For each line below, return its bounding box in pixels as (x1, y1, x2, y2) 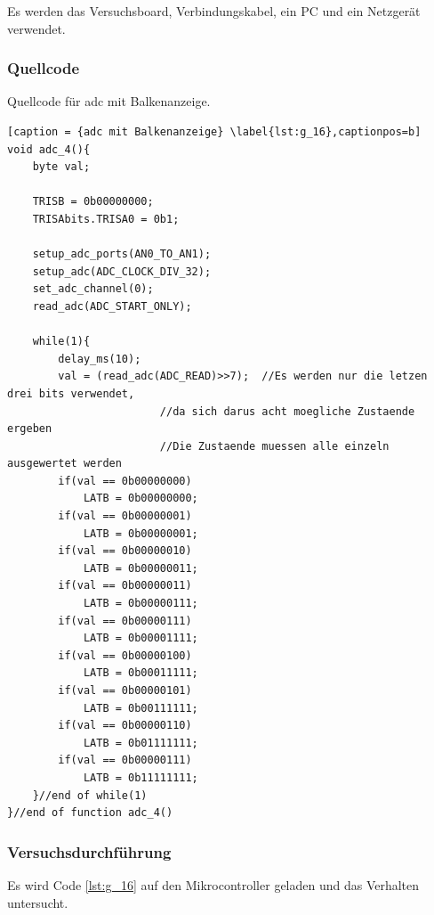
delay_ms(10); (58, 352, 141, 365)
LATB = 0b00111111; (83, 701, 198, 715)
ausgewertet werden (7, 457, 122, 470)
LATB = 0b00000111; (83, 597, 198, 610)
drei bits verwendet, (7, 387, 135, 400)
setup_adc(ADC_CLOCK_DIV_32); (32, 265, 212, 278)
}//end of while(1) (32, 788, 148, 802)
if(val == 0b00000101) (58, 684, 192, 697)
